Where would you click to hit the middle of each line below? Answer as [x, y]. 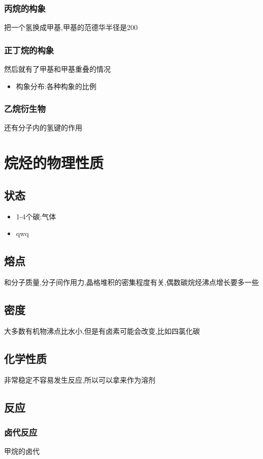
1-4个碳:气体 [36, 216]
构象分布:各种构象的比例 [56, 86]
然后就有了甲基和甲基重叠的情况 [57, 69]
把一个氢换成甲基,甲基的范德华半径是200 [71, 27]
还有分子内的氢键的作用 [43, 127]
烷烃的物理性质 [54, 163]
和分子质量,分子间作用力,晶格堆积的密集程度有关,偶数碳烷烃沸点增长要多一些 [131, 282]
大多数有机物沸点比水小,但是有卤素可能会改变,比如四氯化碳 [102, 331]
